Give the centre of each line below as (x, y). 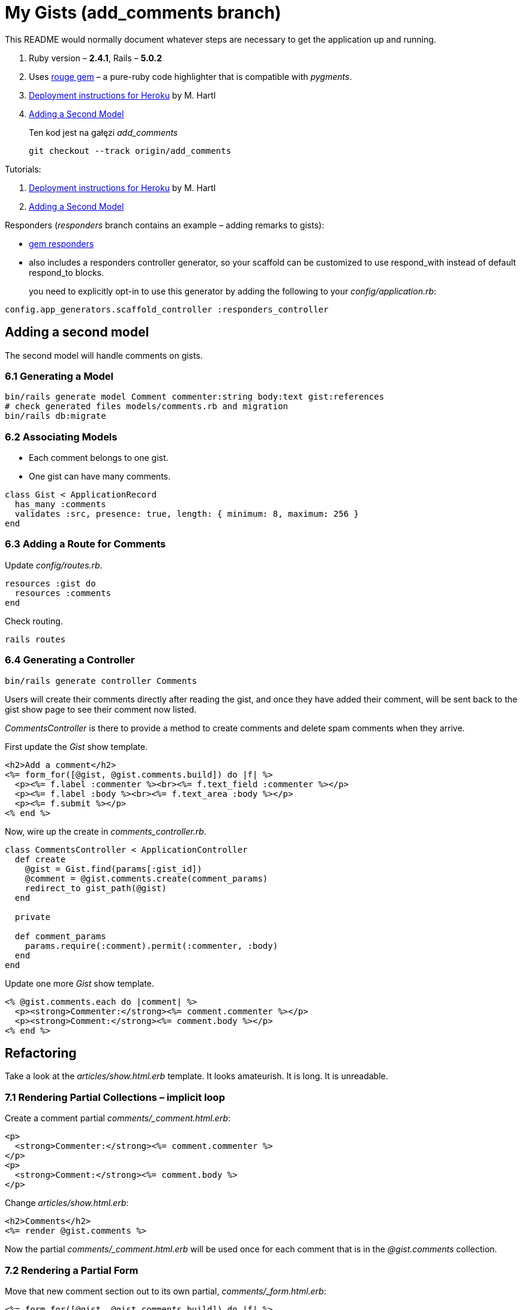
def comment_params (60, 936)
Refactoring (41, 1053)
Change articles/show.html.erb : (67, 1203)
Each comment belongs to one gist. (99, 458)
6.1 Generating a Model (59, 376)
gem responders (61, 243)
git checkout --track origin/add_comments (130, 151)
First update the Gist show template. (76, 746)
